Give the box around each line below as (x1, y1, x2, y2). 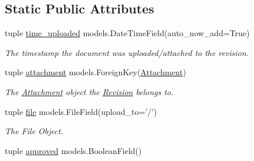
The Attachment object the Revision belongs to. (5, 85, 174, 97)
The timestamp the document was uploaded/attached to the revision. (5, 46, 249, 58)
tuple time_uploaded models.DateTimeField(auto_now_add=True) (5, 27, 250, 39)
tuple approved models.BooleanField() (5, 144, 142, 156)
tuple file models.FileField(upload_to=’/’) (5, 105, 157, 117)
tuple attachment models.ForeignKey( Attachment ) (5, 66, 187, 78)
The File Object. (5, 125, 63, 137)
